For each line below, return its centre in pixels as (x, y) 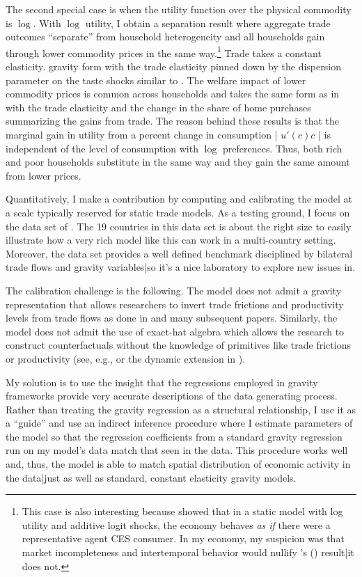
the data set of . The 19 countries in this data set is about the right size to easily (179, 226)
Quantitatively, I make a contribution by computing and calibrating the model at (179, 199)
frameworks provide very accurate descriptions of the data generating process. (172, 396)
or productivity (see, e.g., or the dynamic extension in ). (126, 358)
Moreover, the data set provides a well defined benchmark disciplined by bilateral (179, 253)
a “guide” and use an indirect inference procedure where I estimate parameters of (179, 423)
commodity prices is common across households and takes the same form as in (173, 94)
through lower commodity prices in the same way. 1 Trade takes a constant (164, 52)
